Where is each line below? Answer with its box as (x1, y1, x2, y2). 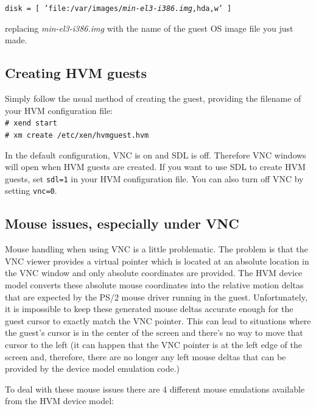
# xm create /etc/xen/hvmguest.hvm (5, 130, 149, 140)
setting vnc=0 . (5, 184, 57, 197)
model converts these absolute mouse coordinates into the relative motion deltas (5, 279, 304, 291)
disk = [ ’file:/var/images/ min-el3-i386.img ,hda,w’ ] (5, 4, 232, 13)
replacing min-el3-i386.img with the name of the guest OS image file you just (5, 21, 293, 34)
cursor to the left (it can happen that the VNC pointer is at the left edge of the (5, 338, 302, 350)
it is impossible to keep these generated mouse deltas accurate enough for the (5, 302, 293, 315)
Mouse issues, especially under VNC (5, 214, 239, 233)
